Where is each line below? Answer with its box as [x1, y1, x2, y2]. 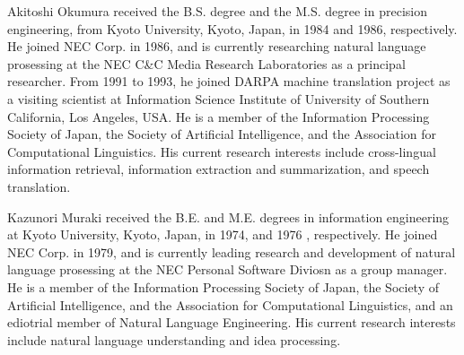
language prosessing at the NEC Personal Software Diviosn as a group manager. [7, 260, 448, 279]
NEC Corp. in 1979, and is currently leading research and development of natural [7, 242, 456, 261]
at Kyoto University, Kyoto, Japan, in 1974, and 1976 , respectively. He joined [7, 225, 438, 244]
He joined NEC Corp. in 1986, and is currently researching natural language [7, 37, 426, 56]
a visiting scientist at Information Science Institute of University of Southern [7, 89, 430, 108]
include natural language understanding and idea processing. [7, 330, 341, 349]
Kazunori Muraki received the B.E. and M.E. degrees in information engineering [7, 207, 450, 226]
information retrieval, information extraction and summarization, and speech [7, 160, 430, 178]
